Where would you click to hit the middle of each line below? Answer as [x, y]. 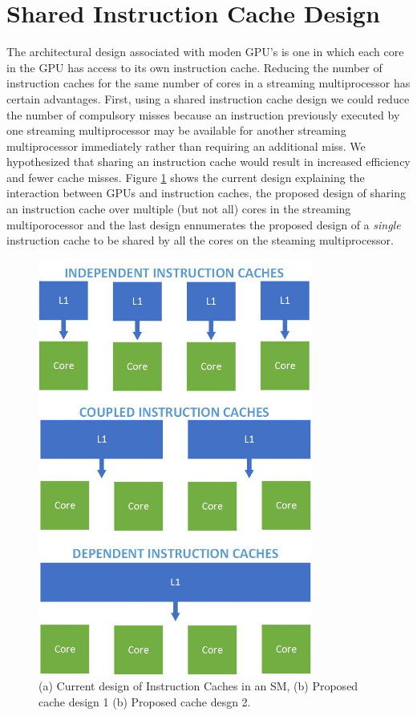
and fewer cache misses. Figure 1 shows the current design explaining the [186, 177]
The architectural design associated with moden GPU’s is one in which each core [205, 52]
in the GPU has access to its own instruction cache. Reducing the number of [194, 67]
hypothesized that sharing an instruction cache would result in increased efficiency [208, 162]
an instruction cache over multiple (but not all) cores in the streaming [179, 209]
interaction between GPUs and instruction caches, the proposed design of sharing [206, 193]
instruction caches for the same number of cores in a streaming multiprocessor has [208, 83]
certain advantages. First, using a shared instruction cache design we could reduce [208, 98]
